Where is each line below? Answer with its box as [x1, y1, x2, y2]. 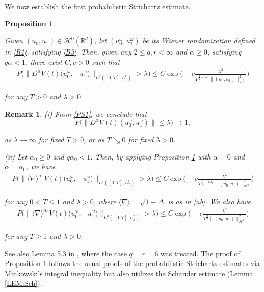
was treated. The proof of [161, 248, 240, 258]
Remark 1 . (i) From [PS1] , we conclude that [5, 108, 147, 119]
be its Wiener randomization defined [142, 35, 255, 46]
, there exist [25, 56, 62, 67]
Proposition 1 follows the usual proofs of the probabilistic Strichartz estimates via [5, 258, 260, 269]
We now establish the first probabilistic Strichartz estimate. [5, 1, 191, 11]
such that [91, 56, 120, 67]
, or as [84, 134, 104, 145]
